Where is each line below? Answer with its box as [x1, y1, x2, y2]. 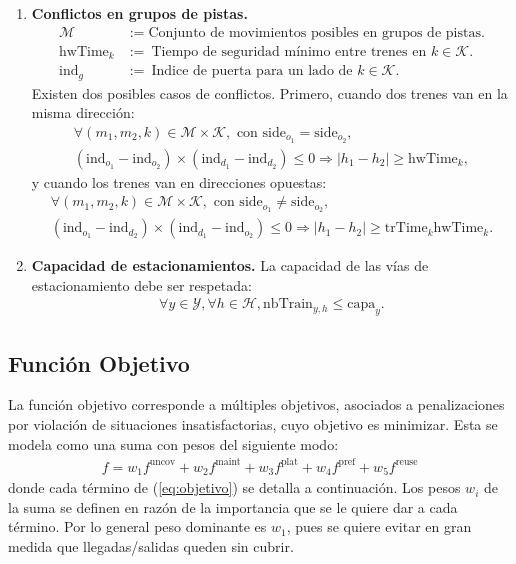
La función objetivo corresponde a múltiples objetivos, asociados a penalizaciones [8, 394, 505, 415]
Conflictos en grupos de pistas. [31, 3, 248, 23]
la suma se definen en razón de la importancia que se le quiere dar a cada [8, 496, 458, 517]
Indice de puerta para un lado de [151, 64, 353, 79]
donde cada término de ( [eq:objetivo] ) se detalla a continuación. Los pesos [8, 477, 461, 498]
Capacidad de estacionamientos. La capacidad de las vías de [31, 255, 429, 276]
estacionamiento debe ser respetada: [31, 274, 252, 295]
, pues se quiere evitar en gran [286, 516, 472, 537]
